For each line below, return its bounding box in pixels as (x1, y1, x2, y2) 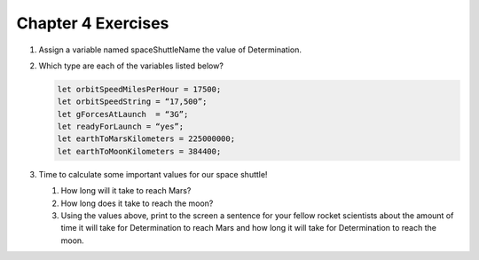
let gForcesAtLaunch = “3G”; (57, 109, 189, 119)
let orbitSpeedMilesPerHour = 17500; (57, 84, 222, 94)
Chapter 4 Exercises (16, 13, 169, 33)
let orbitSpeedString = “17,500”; (57, 97, 208, 106)
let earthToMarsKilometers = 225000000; (57, 134, 235, 144)
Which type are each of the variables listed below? (38, 60, 224, 71)
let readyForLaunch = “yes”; (57, 122, 185, 132)
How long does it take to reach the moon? (60, 198, 214, 209)
